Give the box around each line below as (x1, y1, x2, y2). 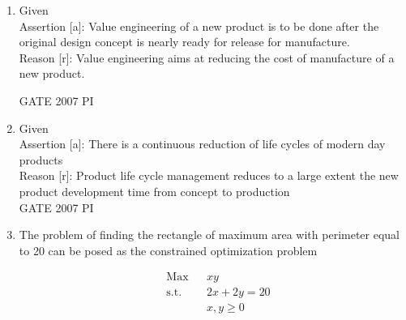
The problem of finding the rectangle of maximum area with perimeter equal (19, 226, 400, 243)
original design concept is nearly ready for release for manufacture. (19, 33, 350, 50)
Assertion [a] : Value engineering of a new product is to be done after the (19, 17, 379, 34)
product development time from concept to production (19, 182, 290, 199)
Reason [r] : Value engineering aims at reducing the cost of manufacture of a (19, 49, 395, 66)
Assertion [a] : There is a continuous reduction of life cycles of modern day (19, 135, 386, 152)
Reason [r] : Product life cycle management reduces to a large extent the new (19, 167, 399, 184)
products (19, 151, 63, 168)
